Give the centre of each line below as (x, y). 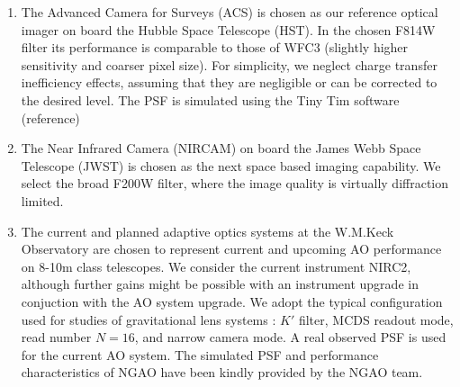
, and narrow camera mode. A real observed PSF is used (290, 337)
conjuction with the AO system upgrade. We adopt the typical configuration (232, 301)
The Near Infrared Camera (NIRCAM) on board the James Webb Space (221, 148)
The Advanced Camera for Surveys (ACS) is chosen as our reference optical (230, 12)
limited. (42, 200)
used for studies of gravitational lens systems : (149, 319)
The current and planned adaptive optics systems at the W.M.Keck (207, 231)
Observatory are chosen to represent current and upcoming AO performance (231, 249)
